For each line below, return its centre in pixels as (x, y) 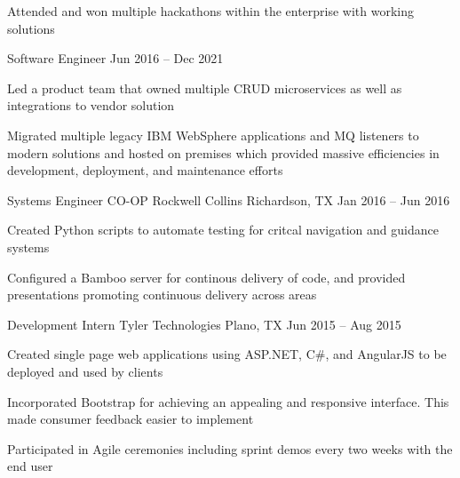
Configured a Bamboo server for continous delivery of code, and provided (206, 277)
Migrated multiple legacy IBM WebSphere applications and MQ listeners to (213, 135)
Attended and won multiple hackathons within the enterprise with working (211, 11)
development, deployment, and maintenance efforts (145, 170)
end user (30, 466)
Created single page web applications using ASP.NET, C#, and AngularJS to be (227, 354)
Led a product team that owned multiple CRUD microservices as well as (205, 88)
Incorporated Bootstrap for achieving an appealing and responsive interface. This (228, 401)
